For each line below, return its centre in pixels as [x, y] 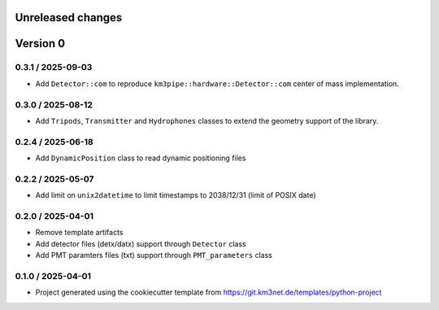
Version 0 [40, 44]
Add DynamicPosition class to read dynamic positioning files [141, 158]
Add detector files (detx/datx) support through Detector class [141, 243]
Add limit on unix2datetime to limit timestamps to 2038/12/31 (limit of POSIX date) [176, 195]
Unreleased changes [69, 17]
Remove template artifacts [79, 233]
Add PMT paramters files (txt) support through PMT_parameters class [154, 255]
